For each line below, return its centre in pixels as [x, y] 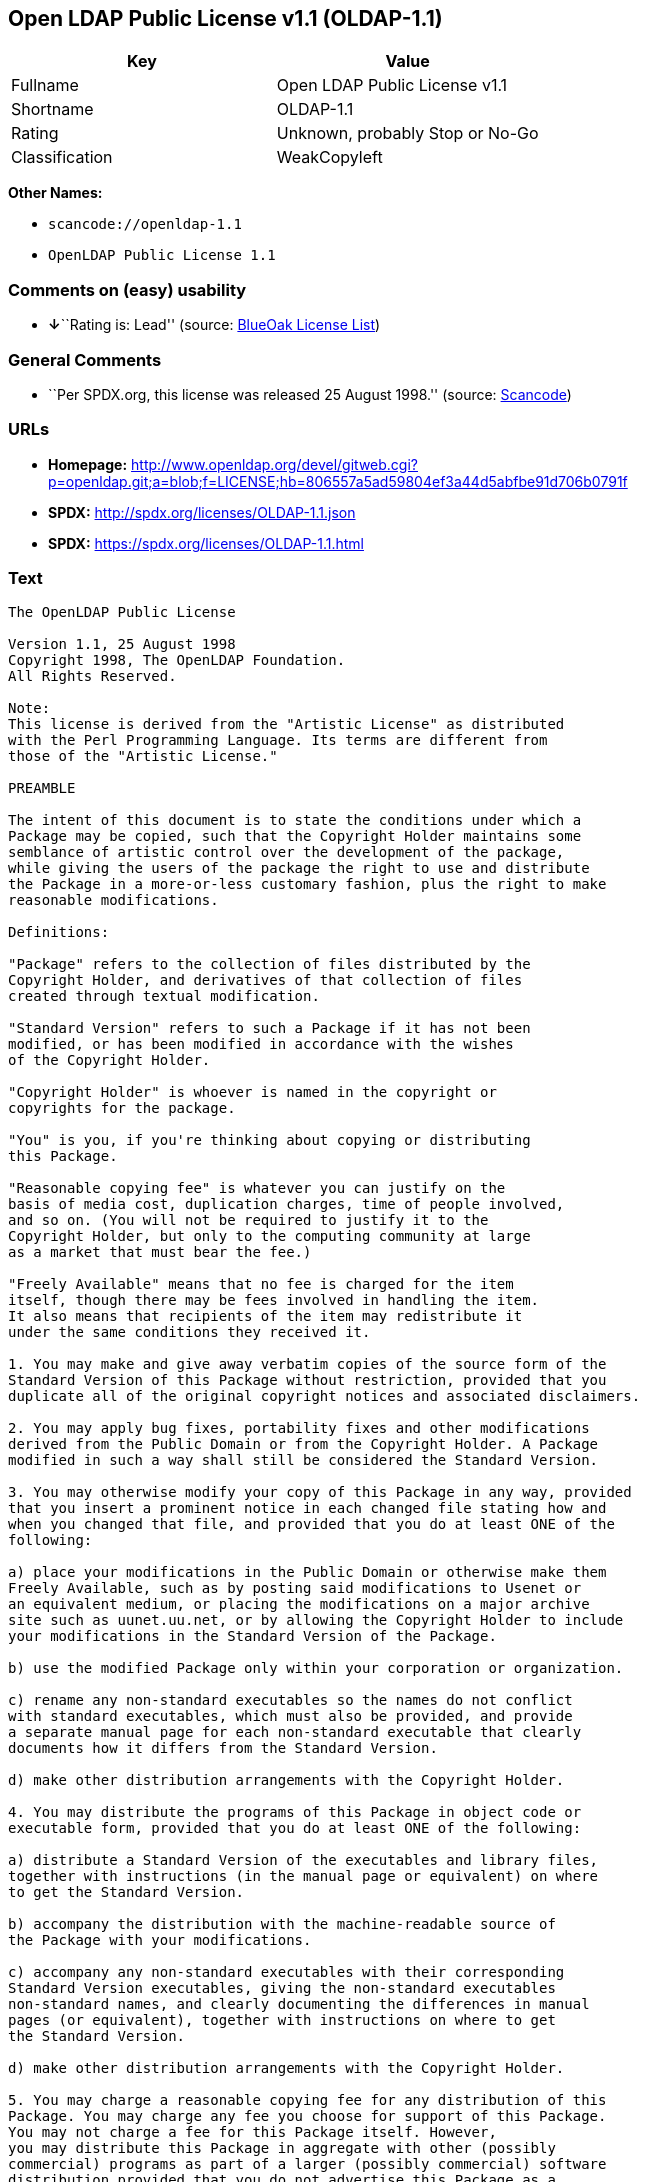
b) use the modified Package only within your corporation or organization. [316, 1668]
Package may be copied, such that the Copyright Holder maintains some [295, 836]
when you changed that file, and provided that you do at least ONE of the [311, 1524]
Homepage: [88, 464]
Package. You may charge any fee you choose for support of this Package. [307, 2116]
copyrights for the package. [122, 1108]
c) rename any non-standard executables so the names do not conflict [290, 1700]
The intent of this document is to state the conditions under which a [295, 820]
